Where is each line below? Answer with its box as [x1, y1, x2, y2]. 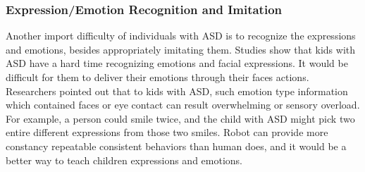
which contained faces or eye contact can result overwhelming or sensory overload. [6, 97, 360, 112]
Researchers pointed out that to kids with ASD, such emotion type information [6, 83, 348, 98]
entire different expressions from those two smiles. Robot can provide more [6, 125, 328, 140]
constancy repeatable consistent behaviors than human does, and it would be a [6, 138, 347, 153]
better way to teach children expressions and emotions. [6, 152, 243, 167]
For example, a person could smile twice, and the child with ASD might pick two [6, 111, 355, 125]
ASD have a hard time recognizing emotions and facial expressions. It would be [6, 56, 348, 70]
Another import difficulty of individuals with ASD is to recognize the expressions [6, 28, 356, 43]
